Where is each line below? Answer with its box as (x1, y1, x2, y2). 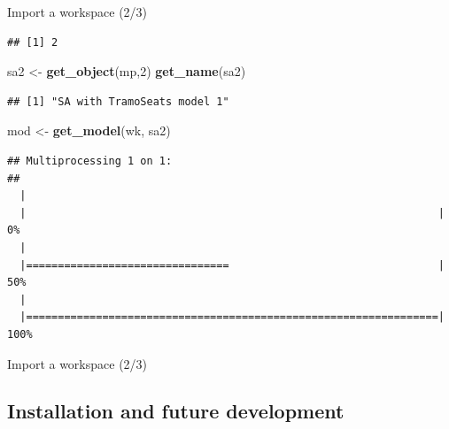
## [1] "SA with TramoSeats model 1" (7, 95, 229, 108)
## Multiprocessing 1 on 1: (7, 154, 173, 167)
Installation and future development (7, 397, 344, 425)
